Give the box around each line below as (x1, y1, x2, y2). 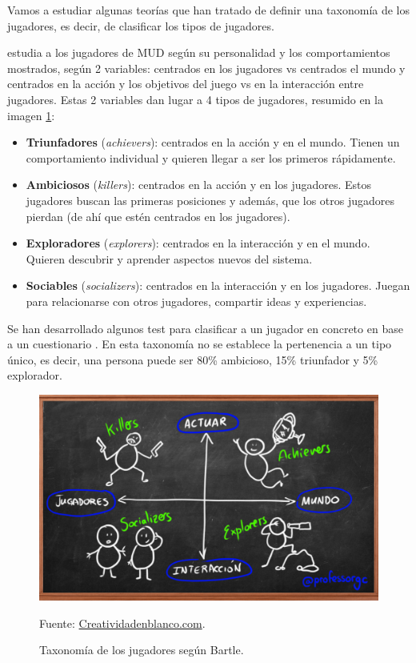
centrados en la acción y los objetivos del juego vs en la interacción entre (7, 75, 364, 92)
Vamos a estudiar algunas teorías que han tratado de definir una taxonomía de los (7, 2, 410, 18)
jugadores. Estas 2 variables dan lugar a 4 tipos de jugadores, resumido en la (7, 90, 383, 107)
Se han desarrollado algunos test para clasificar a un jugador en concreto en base (7, 319, 403, 336)
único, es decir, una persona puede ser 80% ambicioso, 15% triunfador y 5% (7, 351, 378, 368)
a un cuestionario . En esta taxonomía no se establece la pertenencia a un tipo (7, 336, 392, 352)
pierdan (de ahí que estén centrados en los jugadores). (26, 207, 290, 224)
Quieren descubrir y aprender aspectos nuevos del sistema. (26, 250, 313, 267)
